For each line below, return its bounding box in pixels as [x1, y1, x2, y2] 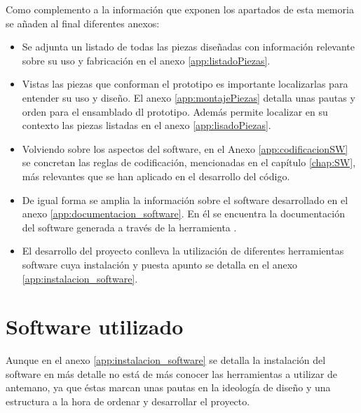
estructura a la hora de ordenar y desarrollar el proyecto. [6, 394, 250, 408]
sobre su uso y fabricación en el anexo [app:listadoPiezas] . [22, 53, 271, 67]
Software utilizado [6, 312, 184, 341]
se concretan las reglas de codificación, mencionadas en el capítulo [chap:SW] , [22, 155, 356, 170]
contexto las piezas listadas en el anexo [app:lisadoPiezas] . [22, 118, 271, 133]
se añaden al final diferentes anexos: [6, 15, 160, 30]
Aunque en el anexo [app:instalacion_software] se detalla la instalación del [6, 353, 326, 367]
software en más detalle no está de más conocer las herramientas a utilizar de [6, 366, 338, 381]
